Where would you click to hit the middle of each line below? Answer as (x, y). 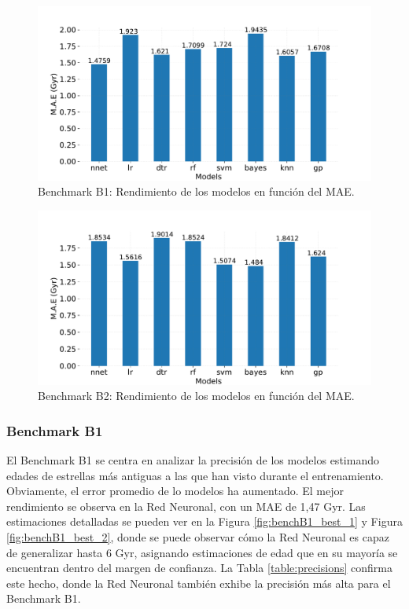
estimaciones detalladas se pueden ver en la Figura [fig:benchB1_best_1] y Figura (204, 521)
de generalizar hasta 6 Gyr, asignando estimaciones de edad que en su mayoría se (202, 552)
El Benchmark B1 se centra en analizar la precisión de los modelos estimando (193, 460)
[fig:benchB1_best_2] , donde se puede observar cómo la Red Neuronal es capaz (198, 537)
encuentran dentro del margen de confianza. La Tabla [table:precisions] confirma (199, 568)
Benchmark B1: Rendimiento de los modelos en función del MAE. (196, 191)
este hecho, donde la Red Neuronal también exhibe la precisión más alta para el (199, 583)
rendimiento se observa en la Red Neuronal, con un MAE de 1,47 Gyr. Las (186, 506)
